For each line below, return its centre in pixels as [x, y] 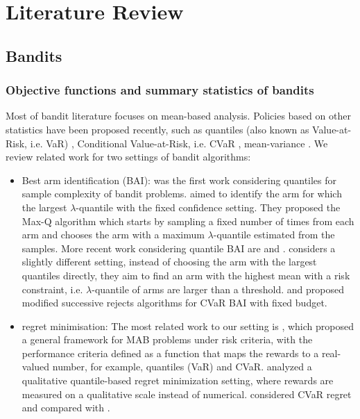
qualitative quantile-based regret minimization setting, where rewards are [178, 380]
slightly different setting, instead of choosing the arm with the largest [169, 262]
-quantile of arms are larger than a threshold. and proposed [218, 289]
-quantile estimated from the [274, 235]
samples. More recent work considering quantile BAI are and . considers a [179, 248]
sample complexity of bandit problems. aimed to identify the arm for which [182, 194]
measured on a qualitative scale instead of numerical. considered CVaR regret [187, 394]
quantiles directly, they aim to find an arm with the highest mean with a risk [186, 275]
